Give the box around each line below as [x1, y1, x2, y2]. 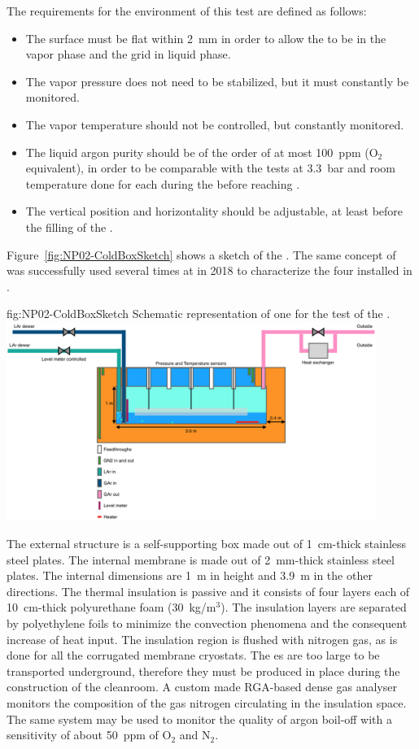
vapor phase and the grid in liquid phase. [25, 46, 231, 63]
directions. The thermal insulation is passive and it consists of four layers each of [7, 582, 410, 599]
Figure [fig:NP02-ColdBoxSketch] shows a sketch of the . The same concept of [7, 246, 396, 263]
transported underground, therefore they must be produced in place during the [7, 662, 400, 679]
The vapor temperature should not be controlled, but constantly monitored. [25, 115, 404, 133]
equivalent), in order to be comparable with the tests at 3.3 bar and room [25, 159, 395, 176]
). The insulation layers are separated [220, 599, 407, 616]
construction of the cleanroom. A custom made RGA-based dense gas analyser [7, 678, 397, 695]
